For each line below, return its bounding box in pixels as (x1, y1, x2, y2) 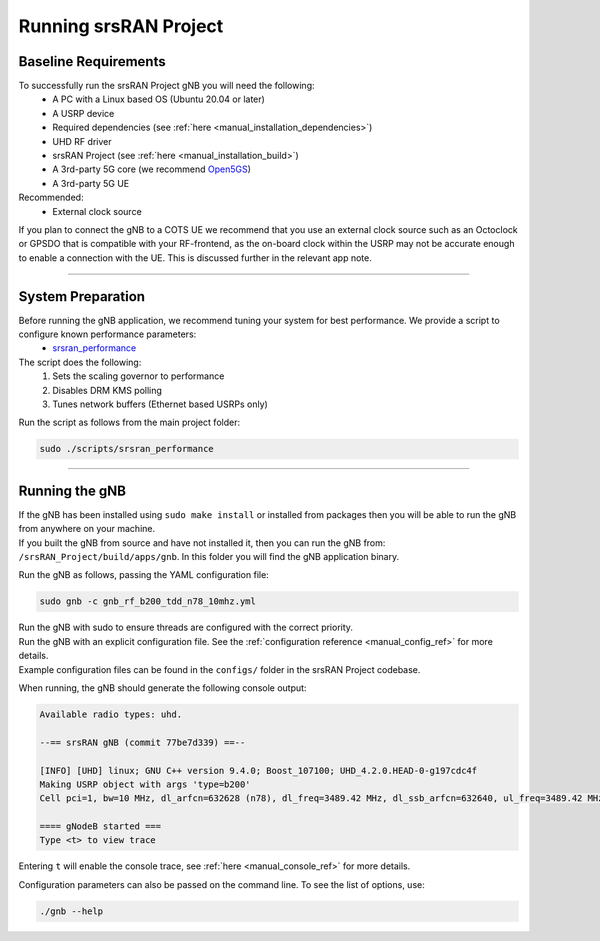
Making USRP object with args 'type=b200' (39, 778, 251, 790)
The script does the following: (18, 356, 142, 368)
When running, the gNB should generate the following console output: (18, 681, 307, 694)
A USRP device (52, 107, 115, 119)
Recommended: (18, 191, 84, 204)
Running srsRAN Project (18, 15, 224, 37)
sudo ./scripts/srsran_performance (39, 443, 214, 455)
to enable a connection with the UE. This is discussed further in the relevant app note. (18, 251, 372, 264)
